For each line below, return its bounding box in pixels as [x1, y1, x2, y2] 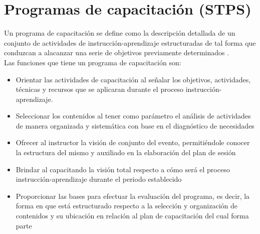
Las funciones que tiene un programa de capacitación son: [4, 57, 181, 67]
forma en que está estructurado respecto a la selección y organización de [16, 200, 238, 211]
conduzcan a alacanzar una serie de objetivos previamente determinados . [4, 47, 229, 58]
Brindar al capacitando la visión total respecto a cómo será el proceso [16, 164, 230, 174]
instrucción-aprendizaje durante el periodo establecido [16, 174, 182, 184]
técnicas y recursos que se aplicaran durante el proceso [16, 84, 184, 94]
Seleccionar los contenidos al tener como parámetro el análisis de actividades [16, 110, 251, 121]
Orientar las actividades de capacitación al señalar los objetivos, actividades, [16, 74, 251, 84]
